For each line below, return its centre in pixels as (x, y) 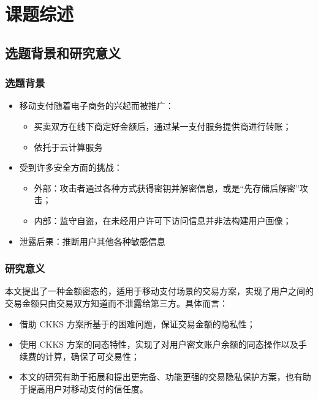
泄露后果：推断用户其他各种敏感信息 (92, 241)
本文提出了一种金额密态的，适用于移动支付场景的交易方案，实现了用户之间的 (159, 291)
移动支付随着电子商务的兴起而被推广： (97, 106)
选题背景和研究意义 (63, 52)
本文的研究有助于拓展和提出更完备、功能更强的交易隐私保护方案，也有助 (165, 377)
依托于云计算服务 (68, 147)
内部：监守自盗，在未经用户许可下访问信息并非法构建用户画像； (163, 220)
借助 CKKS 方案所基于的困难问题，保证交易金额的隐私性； (137, 323)
